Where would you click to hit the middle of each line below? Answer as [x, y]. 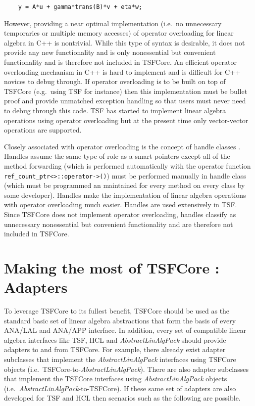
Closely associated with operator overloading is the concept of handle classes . [122, 146]
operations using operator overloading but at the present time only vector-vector [126, 120]
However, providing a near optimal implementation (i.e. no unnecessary [113, 23]
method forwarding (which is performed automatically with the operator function [127, 165]
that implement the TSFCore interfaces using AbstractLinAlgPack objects [116, 379]
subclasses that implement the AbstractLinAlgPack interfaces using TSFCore [120, 359]
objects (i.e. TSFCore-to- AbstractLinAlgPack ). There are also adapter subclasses [127, 369]
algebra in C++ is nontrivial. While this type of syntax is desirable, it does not [125, 42]
